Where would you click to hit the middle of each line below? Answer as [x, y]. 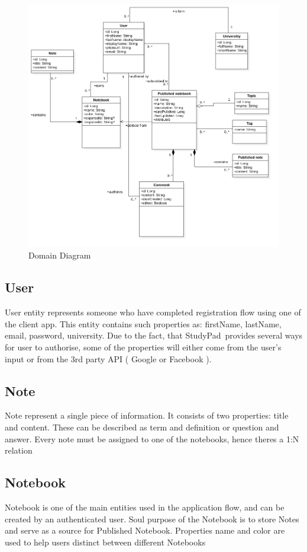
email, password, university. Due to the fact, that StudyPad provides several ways [154, 335]
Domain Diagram [60, 255]
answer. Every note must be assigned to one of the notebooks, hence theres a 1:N [152, 438]
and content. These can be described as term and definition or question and [142, 427]
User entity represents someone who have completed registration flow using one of [153, 312]
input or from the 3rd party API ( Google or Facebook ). [108, 358]
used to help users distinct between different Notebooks [105, 542]
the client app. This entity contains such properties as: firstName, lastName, [143, 323]
